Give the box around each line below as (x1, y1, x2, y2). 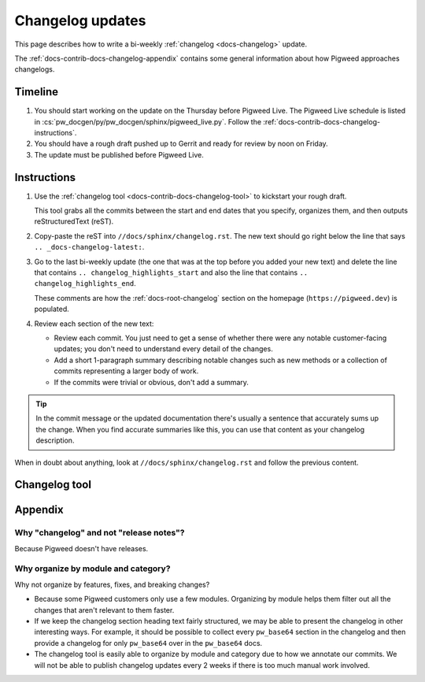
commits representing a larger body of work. (54, 366, 199, 376)
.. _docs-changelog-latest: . (34, 243, 145, 252)
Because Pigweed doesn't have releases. (14, 543, 149, 553)
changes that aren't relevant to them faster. (34, 605, 175, 614)
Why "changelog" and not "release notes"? (14, 528, 185, 539)
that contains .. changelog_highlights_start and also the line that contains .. (34, 268, 309, 277)
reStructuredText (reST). (34, 217, 114, 226)
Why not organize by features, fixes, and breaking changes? (14, 580, 210, 589)
